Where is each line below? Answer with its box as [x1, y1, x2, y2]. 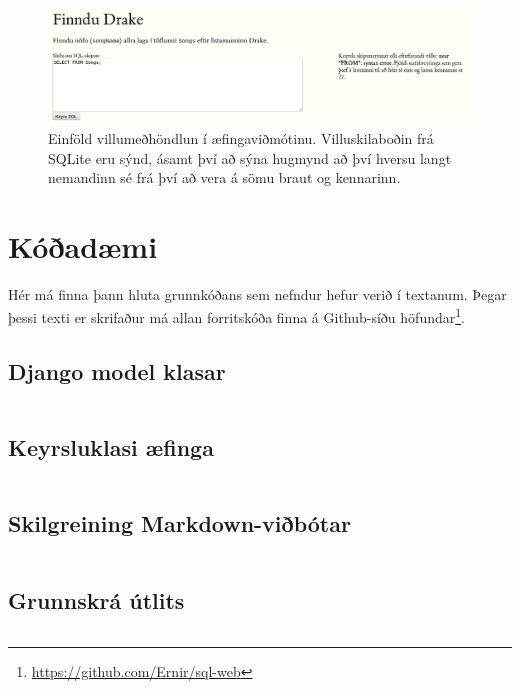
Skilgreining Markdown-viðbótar [8, 508, 351, 539]
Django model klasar [8, 356, 226, 387]
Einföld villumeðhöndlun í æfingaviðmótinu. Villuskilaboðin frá [48, 127, 434, 148]
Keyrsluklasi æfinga [8, 432, 214, 463]
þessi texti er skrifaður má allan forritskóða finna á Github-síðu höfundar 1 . [8, 304, 465, 328]
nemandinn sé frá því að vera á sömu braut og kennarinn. [48, 167, 401, 188]
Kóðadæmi [8, 225, 158, 266]
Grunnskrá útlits [8, 584, 185, 615]
